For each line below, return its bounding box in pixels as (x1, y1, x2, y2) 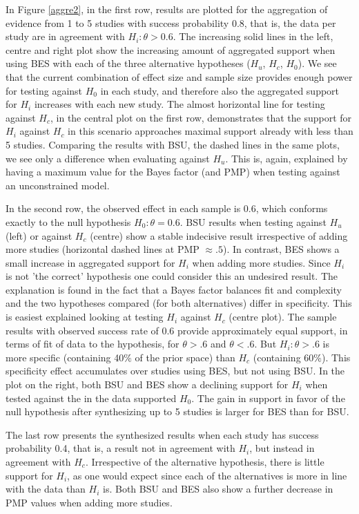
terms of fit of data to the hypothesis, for (6, 336, 179, 351)
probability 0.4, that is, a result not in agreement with (6, 441, 235, 455)
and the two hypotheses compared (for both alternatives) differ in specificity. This (6, 296, 352, 310)
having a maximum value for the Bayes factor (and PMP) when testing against (6, 164, 340, 179)
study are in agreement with (6, 29, 125, 44)
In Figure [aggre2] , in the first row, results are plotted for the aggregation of (6, 2, 328, 16)
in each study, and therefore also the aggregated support (100, 83, 340, 97)
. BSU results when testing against (179, 214, 327, 229)
